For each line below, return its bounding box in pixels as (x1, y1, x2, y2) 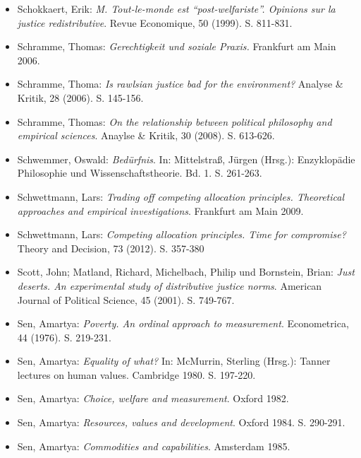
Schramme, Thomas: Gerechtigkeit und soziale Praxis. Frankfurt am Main (17, 39, 336, 54)
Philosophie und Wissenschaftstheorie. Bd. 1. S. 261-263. (17, 165, 262, 180)
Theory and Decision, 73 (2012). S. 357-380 (17, 240, 204, 255)
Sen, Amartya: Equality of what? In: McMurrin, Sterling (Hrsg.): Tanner (17, 353, 331, 368)
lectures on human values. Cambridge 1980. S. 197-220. (17, 367, 256, 382)
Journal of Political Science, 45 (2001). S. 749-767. (17, 292, 235, 307)
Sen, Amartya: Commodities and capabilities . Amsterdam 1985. (17, 438, 290, 453)
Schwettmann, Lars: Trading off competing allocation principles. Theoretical (17, 189, 344, 204)
